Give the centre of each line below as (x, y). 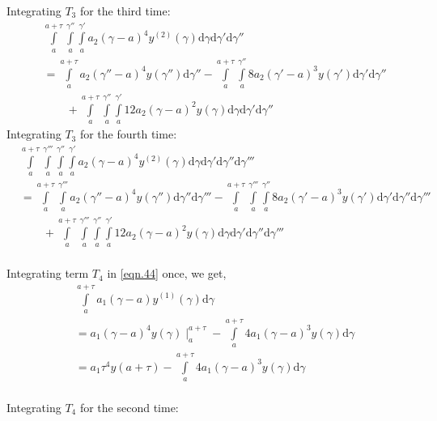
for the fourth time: (128, 134)
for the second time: (129, 407)
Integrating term (48, 273)
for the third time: (125, 11)
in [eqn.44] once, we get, (167, 273)
